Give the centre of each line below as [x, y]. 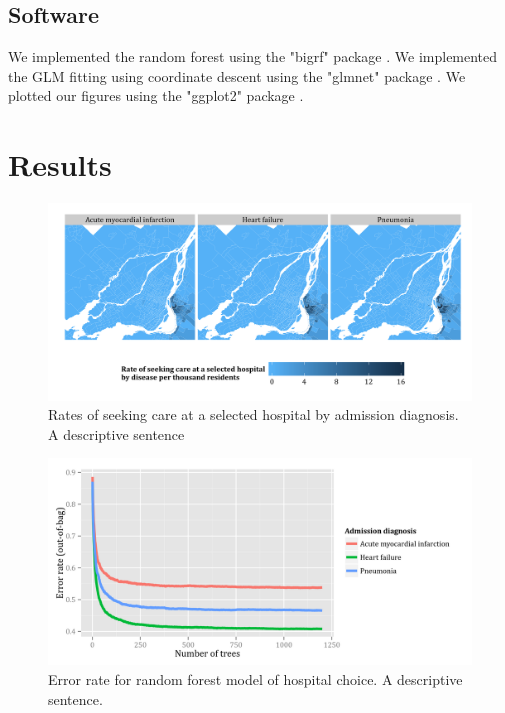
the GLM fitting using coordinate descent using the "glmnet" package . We [237, 75]
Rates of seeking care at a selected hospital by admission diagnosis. [253, 414]
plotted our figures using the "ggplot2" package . [156, 95]
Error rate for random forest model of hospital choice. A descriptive [255, 679]
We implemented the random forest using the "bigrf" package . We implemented [253, 56]
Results [60, 164]
